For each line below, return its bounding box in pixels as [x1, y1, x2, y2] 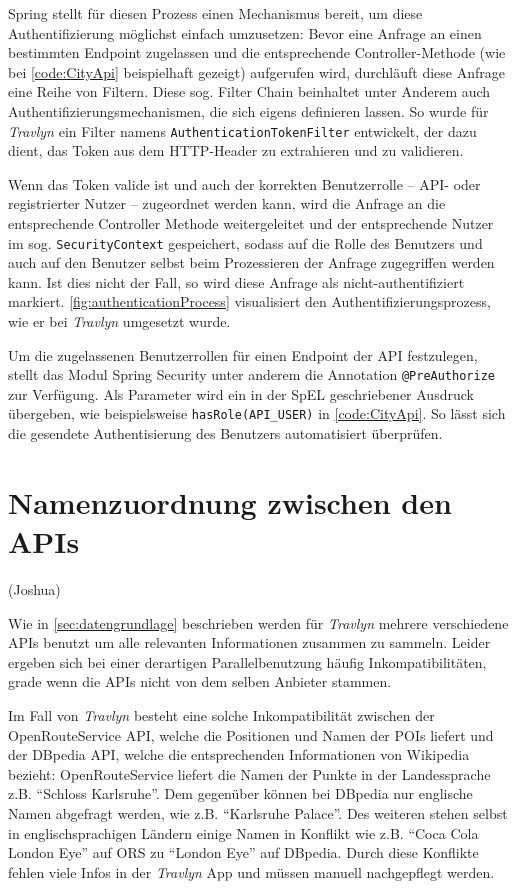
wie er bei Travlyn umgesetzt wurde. [8, 311, 231, 332]
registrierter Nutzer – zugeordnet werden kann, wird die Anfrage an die [8, 193, 446, 214]
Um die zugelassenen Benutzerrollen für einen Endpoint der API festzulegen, [8, 344, 478, 365]
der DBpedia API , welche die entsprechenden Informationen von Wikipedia [8, 744, 470, 765]
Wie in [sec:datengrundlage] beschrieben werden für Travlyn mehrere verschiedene [8, 612, 509, 633]
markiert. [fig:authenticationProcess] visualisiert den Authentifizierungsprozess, [8, 291, 491, 312]
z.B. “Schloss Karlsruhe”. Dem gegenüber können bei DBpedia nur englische [8, 783, 473, 804]
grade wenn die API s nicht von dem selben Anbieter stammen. [8, 671, 392, 692]
